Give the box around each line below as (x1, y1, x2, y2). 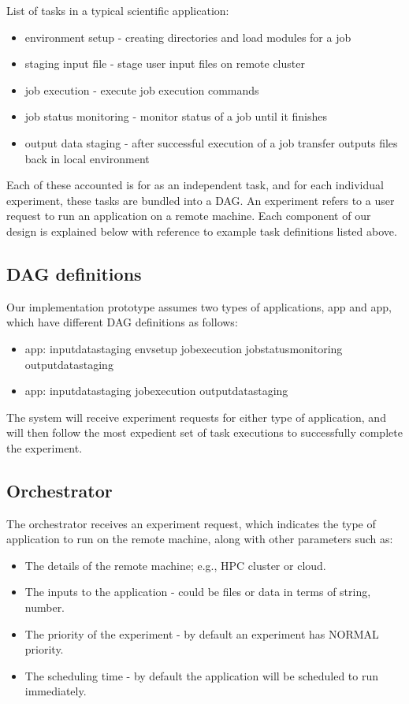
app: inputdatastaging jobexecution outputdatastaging (24, 382, 288, 399)
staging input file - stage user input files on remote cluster (24, 55, 305, 72)
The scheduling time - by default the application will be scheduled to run (24, 667, 379, 684)
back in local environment (24, 150, 150, 166)
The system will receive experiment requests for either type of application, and (6, 408, 386, 425)
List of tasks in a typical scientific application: (6, 2, 229, 18)
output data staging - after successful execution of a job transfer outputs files (24, 134, 398, 151)
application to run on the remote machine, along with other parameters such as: (6, 531, 393, 547)
